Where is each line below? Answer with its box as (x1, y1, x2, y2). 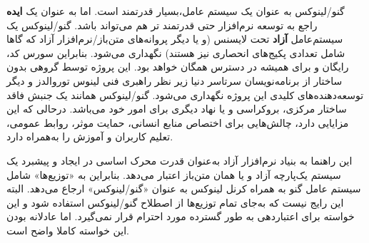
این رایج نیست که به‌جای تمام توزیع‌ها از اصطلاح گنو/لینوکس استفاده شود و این (6, 195, 344, 210)
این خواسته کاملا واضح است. (6, 222, 129, 237)
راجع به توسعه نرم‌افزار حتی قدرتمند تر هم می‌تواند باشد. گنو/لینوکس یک (6, 17, 318, 32)
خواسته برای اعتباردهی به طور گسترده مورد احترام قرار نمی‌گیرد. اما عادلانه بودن (6, 209, 355, 224)
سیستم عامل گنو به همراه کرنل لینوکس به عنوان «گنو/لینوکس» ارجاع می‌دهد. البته (6, 181, 361, 196)
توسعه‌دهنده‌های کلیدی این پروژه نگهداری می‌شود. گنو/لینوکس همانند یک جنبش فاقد (6, 87, 364, 102)
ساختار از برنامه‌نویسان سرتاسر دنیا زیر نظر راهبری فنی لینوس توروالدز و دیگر (6, 73, 343, 88)
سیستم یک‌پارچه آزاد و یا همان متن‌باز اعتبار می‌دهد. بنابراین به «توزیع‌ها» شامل (6, 167, 341, 182)
